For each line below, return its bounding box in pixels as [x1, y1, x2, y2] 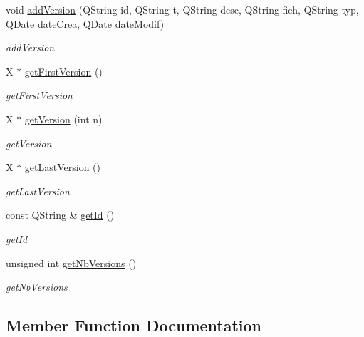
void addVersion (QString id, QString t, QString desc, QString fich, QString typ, [6, 2, 359, 16]
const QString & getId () [6, 207, 115, 222]
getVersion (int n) [24, 111, 103, 126]
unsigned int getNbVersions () [6, 255, 137, 270]
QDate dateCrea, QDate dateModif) [6, 16, 165, 31]
